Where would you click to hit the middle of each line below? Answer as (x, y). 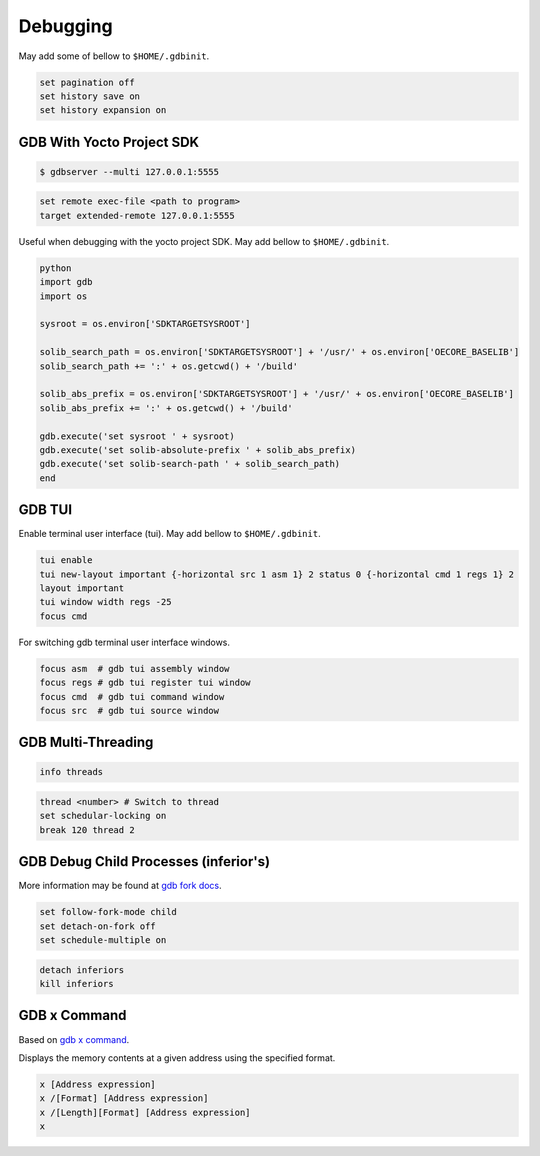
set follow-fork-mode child (108, 912)
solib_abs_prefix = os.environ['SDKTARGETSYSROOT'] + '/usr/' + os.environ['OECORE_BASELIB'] (277, 394)
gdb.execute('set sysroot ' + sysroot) (137, 436)
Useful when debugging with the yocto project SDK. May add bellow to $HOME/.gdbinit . (204, 241)
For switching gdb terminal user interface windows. (124, 642)
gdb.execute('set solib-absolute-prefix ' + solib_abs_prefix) (198, 449)
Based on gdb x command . (74, 1039)
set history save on (89, 96)
